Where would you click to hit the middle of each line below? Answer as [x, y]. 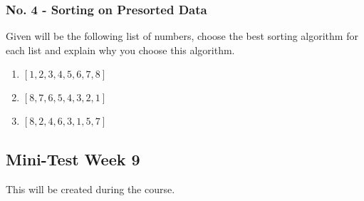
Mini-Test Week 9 [73, 159]
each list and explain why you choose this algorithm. [120, 50]
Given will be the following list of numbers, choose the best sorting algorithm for [182, 36]
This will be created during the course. [90, 189]
